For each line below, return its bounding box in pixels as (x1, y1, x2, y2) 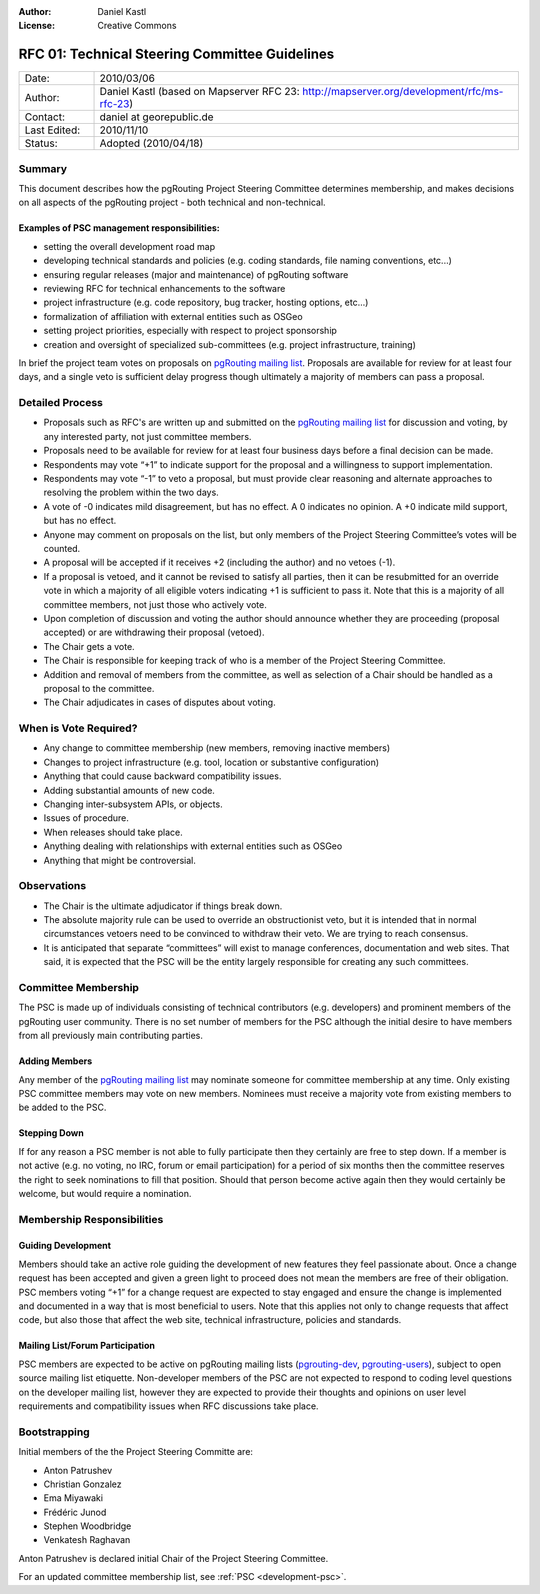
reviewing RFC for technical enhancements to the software (43, 283, 286, 294)
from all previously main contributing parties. (18, 1030, 204, 1042)
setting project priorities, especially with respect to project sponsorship (43, 325, 337, 337)
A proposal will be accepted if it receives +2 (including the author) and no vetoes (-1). (43, 556, 396, 569)
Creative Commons (97, 20, 177, 32)
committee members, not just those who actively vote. (43, 598, 267, 610)
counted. (43, 543, 81, 554)
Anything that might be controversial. (43, 854, 197, 866)
